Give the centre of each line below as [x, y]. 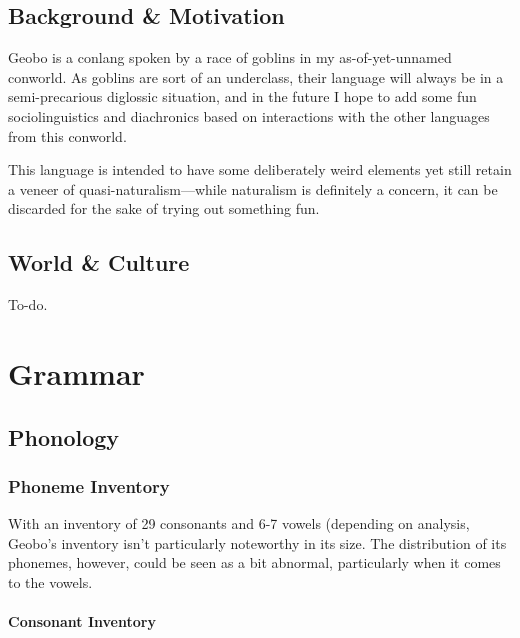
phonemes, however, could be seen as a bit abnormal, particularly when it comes [254, 562]
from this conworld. [67, 135]
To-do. [28, 304]
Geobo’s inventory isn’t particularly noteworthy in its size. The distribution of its [257, 542]
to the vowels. [50, 581]
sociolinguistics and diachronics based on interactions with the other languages [249, 115]
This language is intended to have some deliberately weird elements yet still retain [260, 169]
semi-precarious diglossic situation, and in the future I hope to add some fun [242, 96]
